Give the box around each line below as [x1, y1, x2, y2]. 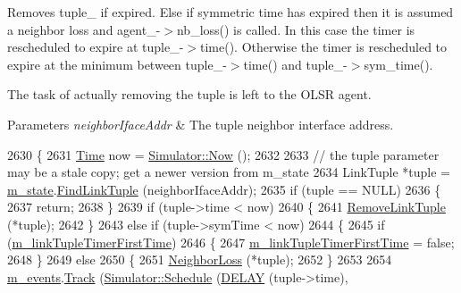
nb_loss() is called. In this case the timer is [176, 20, 415, 38]
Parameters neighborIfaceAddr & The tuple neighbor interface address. [7, 114, 394, 133]
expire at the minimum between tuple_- [7, 54, 227, 73]
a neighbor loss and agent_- [7, 20, 161, 38]
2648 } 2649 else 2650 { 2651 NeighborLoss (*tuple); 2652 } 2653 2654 [7, 250, 392, 269]
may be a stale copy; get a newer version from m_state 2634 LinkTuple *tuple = [7, 163, 450, 181]
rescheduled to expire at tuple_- [7, 38, 184, 56]
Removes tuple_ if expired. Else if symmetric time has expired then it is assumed [7, 3, 454, 21]
